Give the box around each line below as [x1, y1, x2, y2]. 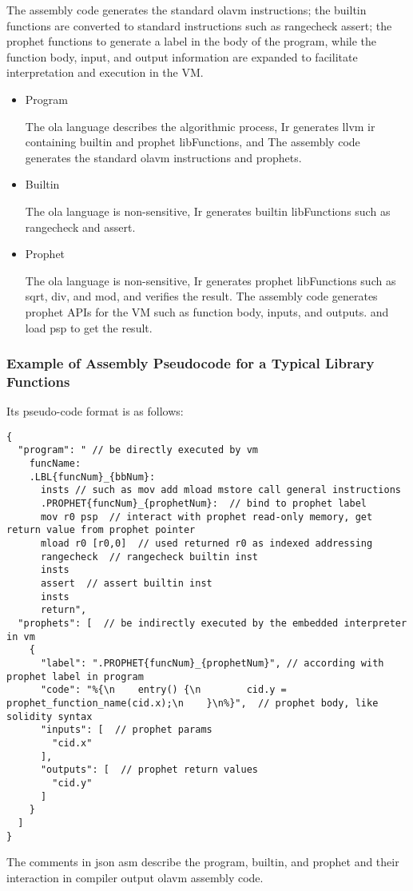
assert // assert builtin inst [40, 578, 212, 590]
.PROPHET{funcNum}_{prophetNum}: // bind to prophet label [40, 498, 367, 510]
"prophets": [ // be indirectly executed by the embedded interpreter [18, 618, 407, 630]
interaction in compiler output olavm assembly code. [6, 869, 264, 885]
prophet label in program [6, 670, 144, 682]
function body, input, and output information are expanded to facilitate [6, 48, 358, 65]
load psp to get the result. [25, 319, 153, 336]
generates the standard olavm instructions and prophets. [25, 149, 302, 165]
